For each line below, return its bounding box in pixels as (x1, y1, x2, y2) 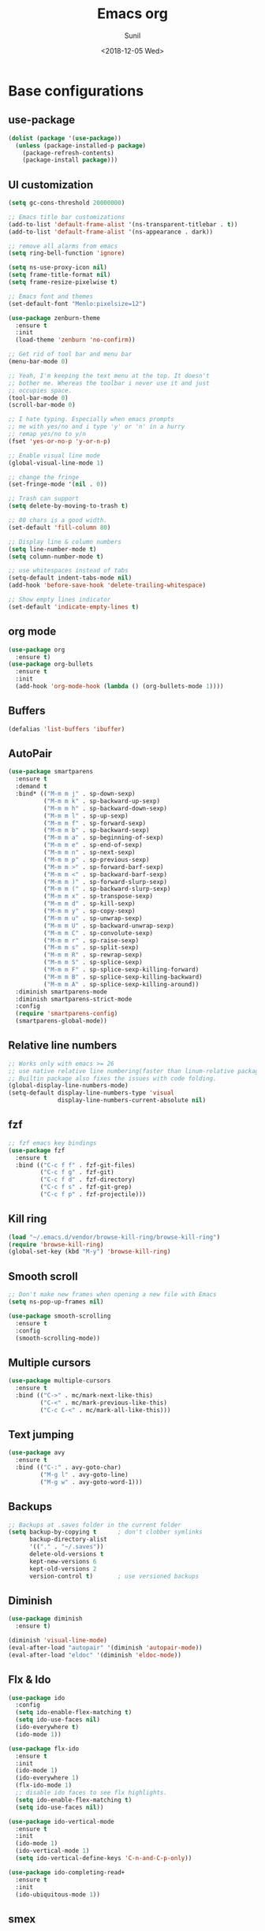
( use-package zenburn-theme (8, 314, 101, 322)
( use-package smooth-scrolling (8, 1312, 111, 1320)
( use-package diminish (8, 1615, 83, 1623)
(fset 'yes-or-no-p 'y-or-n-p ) (8, 437, 111, 445)
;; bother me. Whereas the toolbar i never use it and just (8, 379, 211, 387)
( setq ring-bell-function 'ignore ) (8, 249, 125, 257)
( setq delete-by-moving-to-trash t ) (8, 502, 129, 510)
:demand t (15, 782, 47, 791)
